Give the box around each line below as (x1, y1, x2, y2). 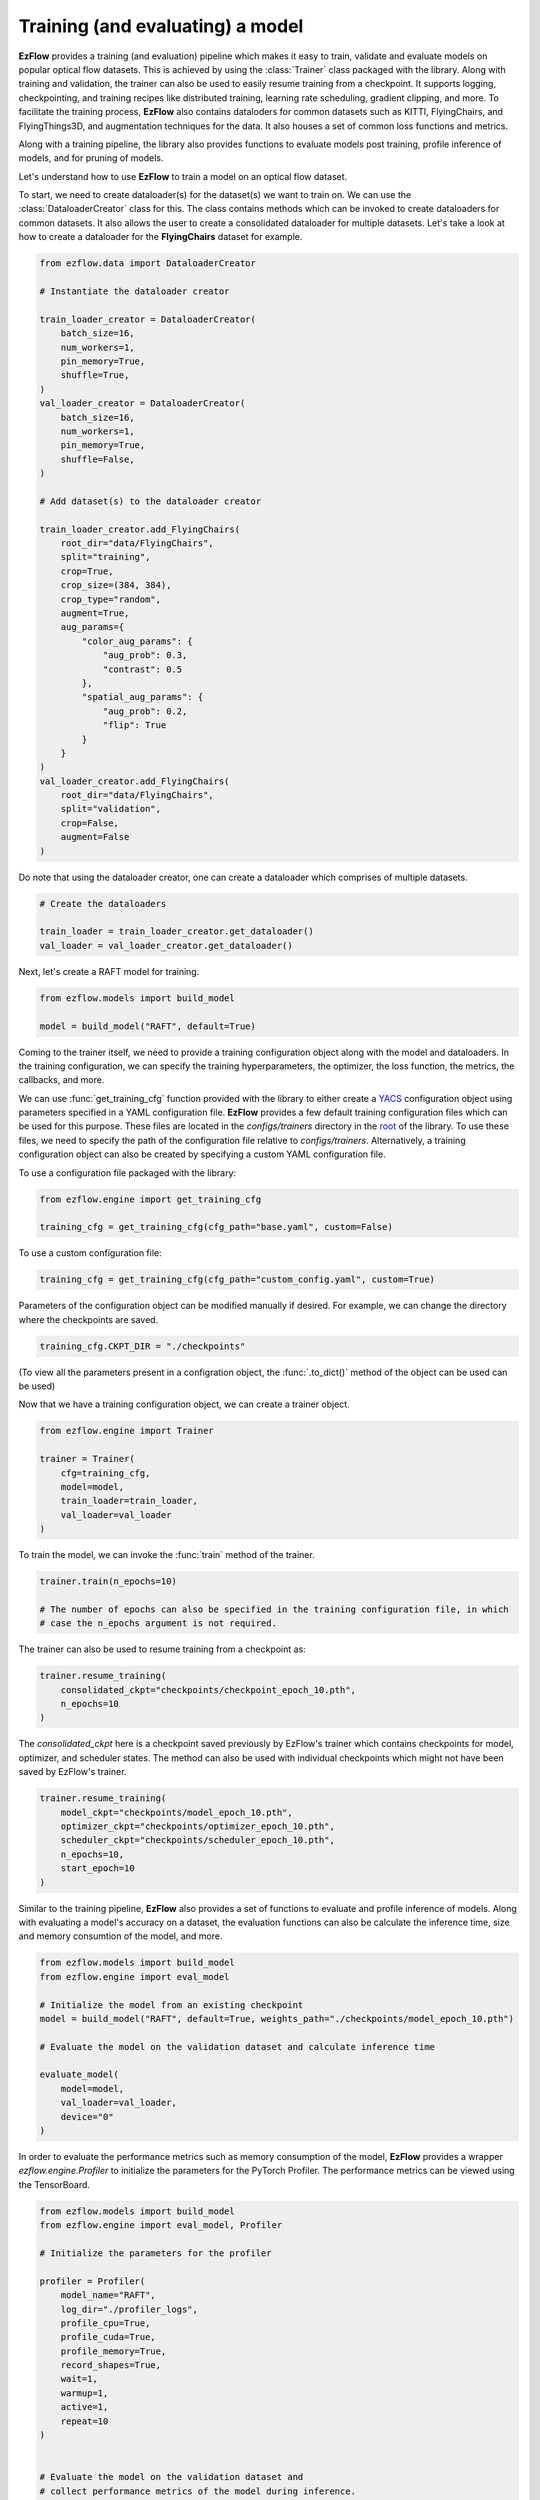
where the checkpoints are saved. (18, 1313, 159, 1325)
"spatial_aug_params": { (81, 691, 204, 703)
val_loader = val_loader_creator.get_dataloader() (39, 940, 294, 951)
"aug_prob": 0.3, (102, 650, 188, 661)
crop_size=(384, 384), (60, 580, 172, 591)
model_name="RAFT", (60, 2290, 157, 2301)
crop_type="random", (60, 593, 162, 605)
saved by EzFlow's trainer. (18, 1766, 127, 1778)
